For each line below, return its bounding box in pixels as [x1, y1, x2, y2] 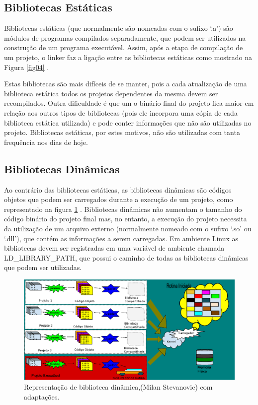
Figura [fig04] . [4, 62, 49, 72]
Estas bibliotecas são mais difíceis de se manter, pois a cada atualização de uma [4, 78, 247, 89]
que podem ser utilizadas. [4, 262, 82, 272]
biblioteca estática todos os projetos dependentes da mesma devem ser [4, 88, 218, 98]
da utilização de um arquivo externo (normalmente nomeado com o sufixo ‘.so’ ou [4, 223, 252, 233]
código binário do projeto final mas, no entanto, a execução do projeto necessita [4, 213, 247, 224]
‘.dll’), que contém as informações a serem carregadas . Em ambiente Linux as [4, 233, 239, 243]
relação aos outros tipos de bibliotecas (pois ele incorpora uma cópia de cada [4, 107, 238, 118]
